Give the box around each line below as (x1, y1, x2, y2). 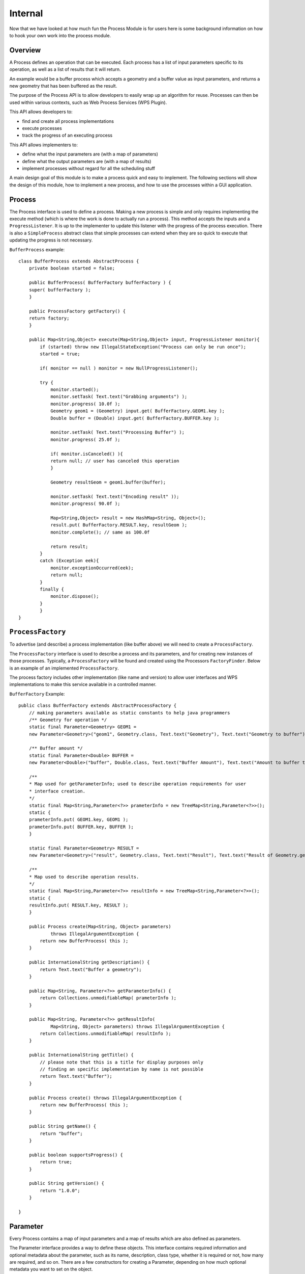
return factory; (28, 315, 70, 321)
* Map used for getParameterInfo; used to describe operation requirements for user (28, 781, 247, 787)
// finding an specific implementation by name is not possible (40, 1067, 203, 1072)
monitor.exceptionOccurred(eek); (50, 565, 134, 571)
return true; (40, 1159, 72, 1165)
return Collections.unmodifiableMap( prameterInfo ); (40, 995, 177, 1001)
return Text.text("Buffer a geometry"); (40, 966, 142, 972)
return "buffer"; (40, 1130, 83, 1136)
